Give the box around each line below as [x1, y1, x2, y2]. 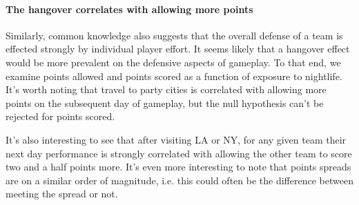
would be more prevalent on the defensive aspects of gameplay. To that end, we [6, 55, 341, 69]
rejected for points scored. [6, 109, 115, 124]
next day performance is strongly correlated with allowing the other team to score [6, 146, 352, 160]
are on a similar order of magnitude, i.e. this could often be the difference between [6, 173, 353, 187]
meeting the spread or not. [6, 186, 118, 201]
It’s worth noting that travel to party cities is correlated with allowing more [6, 82, 327, 97]
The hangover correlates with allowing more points [6, 1, 253, 16]
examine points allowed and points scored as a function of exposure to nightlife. [6, 68, 342, 83]
